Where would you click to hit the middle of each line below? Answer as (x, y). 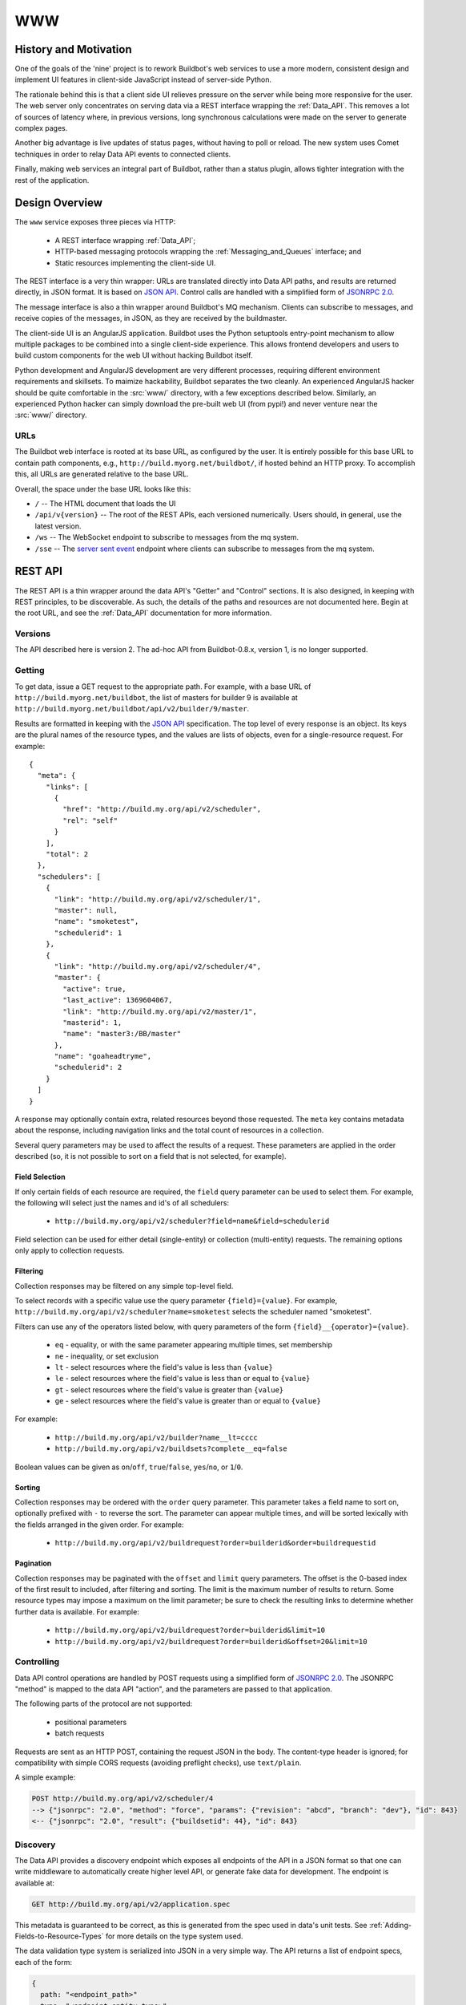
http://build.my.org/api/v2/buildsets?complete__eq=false (171, 1449)
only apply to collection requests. (70, 1250)
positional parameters (91, 1722)
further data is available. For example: (77, 1611)
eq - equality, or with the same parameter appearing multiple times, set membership (193, 1345)
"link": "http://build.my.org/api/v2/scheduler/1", (158, 899)
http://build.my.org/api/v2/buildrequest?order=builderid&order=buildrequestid (215, 1543)
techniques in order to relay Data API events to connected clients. (123, 154)
